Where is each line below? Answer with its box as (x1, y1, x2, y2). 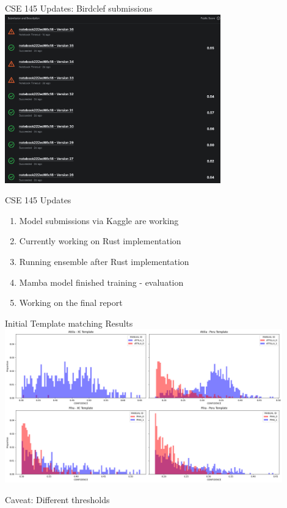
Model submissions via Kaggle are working (19, 214, 179, 227)
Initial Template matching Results (5, 316, 133, 329)
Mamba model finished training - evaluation (19, 275, 184, 288)
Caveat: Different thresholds (5, 493, 110, 506)
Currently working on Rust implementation (19, 234, 181, 247)
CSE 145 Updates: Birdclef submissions (5, 2, 153, 14)
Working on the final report (19, 296, 123, 309)
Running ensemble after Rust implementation (19, 255, 189, 267)
